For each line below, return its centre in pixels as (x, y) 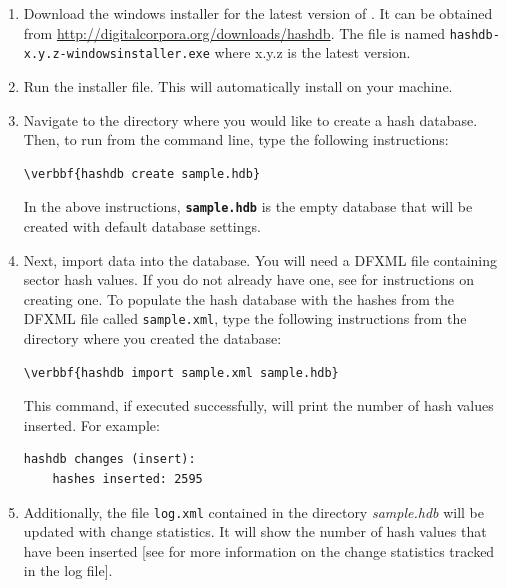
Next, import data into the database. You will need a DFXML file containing (260, 259)
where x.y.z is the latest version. (312, 52)
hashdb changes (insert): (109, 459)
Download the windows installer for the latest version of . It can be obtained (258, 13)
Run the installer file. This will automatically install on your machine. (238, 85)
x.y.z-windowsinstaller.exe (116, 54)
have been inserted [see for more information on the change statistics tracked (259, 550)
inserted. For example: (91, 424)
